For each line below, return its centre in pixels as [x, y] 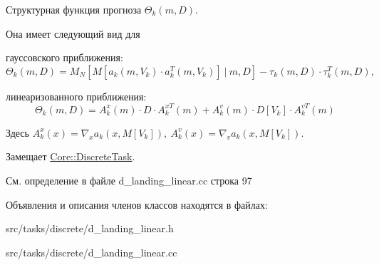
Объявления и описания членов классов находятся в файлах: [137, 204]
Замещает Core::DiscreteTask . [71, 156]
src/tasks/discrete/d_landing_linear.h [90, 228]
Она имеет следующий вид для [73, 33]
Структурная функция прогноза [74, 9]
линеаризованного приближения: [76, 96]
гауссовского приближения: [64, 57]
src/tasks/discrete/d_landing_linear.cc [92, 252]
